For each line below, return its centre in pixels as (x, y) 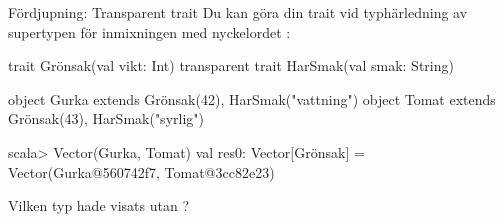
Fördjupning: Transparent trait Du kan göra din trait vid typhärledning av (238, 12)
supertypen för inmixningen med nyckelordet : (149, 31)
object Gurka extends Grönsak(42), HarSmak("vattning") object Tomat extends (252, 98)
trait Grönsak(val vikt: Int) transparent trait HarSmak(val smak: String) (231, 65)
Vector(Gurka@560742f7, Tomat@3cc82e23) (141, 171)
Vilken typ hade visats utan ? (98, 205)
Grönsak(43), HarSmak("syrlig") (106, 118)
